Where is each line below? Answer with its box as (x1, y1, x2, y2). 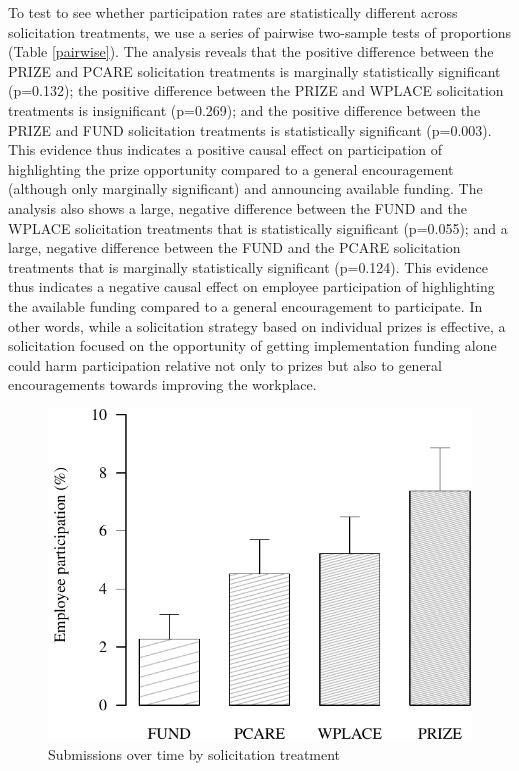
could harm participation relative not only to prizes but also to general (8, 354, 442, 375)
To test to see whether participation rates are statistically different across (8, 2, 458, 22)
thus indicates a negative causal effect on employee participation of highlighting (8, 276, 495, 297)
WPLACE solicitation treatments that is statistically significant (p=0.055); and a (8, 217, 508, 238)
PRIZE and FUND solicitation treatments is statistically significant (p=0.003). (8, 119, 492, 140)
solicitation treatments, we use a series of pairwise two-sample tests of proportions (8, 21, 511, 42)
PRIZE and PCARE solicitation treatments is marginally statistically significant (8, 60, 501, 81)
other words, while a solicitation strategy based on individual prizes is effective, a (8, 315, 506, 336)
